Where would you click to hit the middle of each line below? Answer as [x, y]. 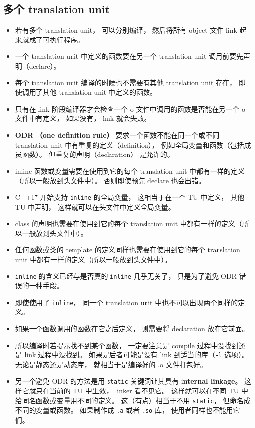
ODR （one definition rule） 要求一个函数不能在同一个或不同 [117, 135]
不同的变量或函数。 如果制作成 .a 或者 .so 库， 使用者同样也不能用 [124, 410]
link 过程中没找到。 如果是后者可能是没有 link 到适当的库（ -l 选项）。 [137, 355]
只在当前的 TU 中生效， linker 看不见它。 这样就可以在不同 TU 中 [142, 391]
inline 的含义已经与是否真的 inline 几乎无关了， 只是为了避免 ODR [126, 276]
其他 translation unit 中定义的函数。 [100, 92]
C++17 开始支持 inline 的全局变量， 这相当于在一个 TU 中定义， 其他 [129, 197]
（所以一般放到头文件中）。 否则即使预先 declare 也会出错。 [110, 180]
